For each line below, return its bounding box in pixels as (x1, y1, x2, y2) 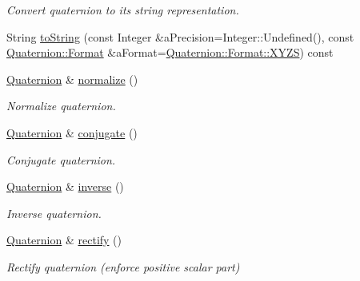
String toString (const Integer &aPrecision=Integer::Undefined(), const (6, 28, 354, 45)
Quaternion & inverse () (6, 178, 124, 195)
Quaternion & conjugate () (6, 124, 138, 140)
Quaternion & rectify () (6, 232, 122, 248)
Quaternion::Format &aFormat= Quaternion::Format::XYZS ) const (6, 44, 334, 61)
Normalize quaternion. (6, 97, 116, 114)
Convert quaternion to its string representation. (6, 2, 239, 18)
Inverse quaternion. (6, 204, 102, 221)
